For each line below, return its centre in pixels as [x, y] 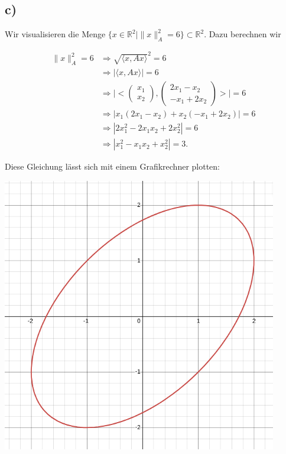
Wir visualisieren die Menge [55, 34]
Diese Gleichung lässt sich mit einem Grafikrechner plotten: [113, 166]
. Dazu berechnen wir [243, 34]
